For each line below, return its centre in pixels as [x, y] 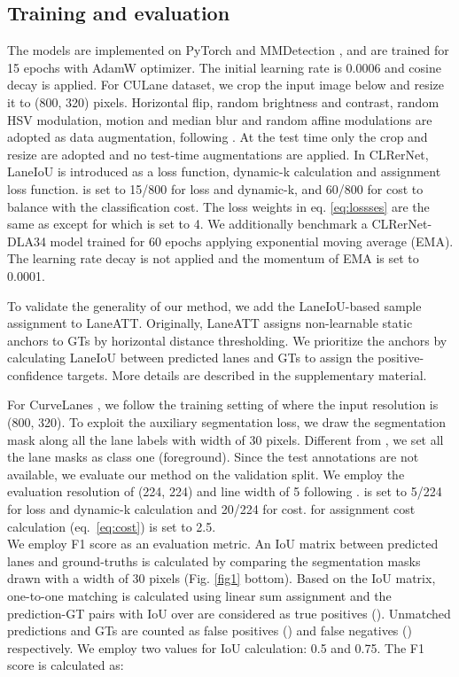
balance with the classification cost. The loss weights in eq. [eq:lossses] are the [218, 206]
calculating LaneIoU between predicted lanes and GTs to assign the [191, 358]
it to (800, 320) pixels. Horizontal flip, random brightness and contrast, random [223, 101]
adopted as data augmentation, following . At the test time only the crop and [218, 137]
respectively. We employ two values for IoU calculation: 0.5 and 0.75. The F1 [216, 647]
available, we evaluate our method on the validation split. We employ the [206, 474]
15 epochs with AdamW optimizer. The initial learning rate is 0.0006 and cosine [224, 67]
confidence [35, 374]
